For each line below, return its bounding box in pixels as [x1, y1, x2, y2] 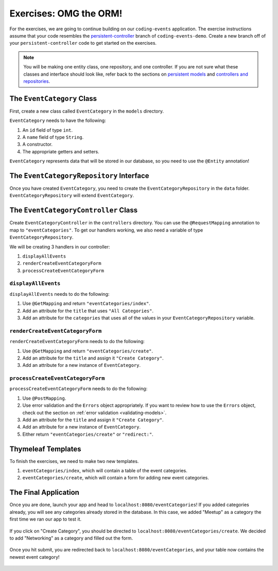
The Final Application [9, 488, 80, 497]
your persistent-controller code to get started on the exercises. [9, 40, 157, 46]
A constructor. [22, 141, 53, 148]
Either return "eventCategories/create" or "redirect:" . [22, 431, 154, 437]
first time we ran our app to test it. [9, 516, 82, 522]
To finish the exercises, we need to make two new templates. [9, 458, 139, 464]
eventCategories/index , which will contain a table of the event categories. [22, 468, 187, 474]
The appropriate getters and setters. [22, 148, 100, 154]
